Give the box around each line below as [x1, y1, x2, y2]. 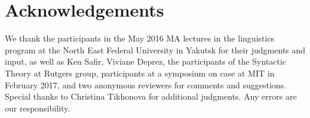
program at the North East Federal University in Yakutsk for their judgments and [5, 43, 306, 56]
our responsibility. [5, 101, 70, 114]
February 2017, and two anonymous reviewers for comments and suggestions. [5, 78, 287, 91]
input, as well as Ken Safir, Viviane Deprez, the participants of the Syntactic [5, 55, 287, 68]
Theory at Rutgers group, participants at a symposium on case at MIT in [5, 66, 275, 79]
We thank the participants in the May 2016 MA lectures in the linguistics [5, 32, 275, 44]
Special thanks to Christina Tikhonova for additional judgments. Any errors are [5, 90, 297, 103]
